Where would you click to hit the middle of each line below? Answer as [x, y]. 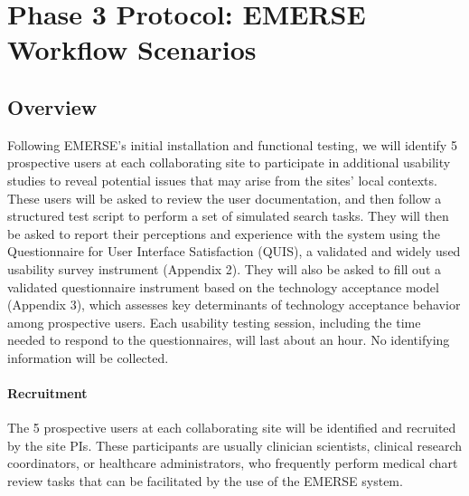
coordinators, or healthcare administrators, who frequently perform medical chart [233, 463]
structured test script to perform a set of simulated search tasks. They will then [228, 216]
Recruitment [47, 393]
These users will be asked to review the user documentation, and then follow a [225, 198]
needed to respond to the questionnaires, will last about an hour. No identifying [229, 340]
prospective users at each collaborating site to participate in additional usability [229, 162]
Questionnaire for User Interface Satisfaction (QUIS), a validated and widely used [234, 251]
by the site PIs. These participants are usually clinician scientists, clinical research [235, 445]
